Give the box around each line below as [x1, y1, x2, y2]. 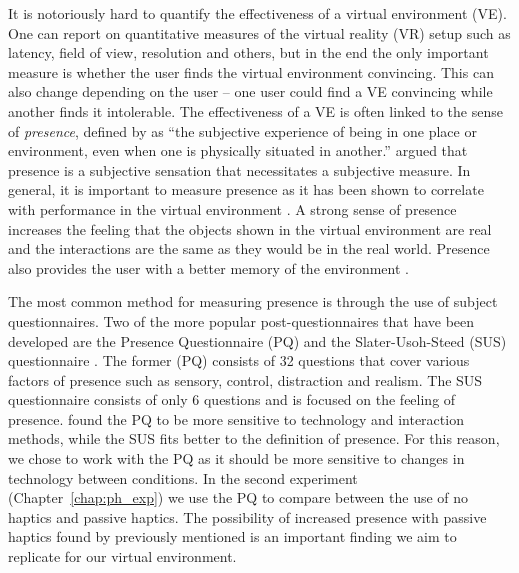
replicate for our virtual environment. [8, 546, 237, 567]
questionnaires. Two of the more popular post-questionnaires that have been [8, 310, 475, 331]
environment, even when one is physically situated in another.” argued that [8, 140, 468, 161]
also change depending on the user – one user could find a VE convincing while [8, 81, 493, 102]
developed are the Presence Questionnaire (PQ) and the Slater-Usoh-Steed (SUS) [8, 330, 507, 351]
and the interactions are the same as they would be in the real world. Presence [8, 238, 490, 259]
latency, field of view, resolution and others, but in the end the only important [8, 42, 489, 63]
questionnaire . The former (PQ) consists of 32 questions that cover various [8, 350, 470, 371]
